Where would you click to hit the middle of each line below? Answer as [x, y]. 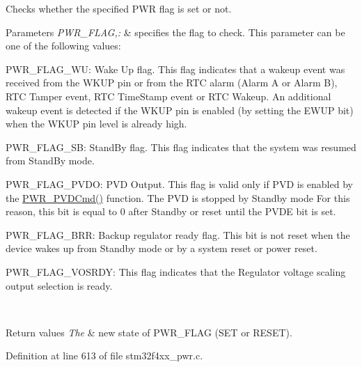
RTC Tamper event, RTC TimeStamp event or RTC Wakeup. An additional [168, 96]
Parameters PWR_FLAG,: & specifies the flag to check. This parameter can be [175, 32]
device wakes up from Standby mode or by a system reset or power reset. [162, 248]
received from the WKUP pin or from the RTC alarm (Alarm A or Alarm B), [172, 83]
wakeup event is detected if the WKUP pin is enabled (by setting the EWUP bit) [180, 110]
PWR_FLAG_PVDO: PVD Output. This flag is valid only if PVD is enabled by [179, 183]
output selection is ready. [59, 285]
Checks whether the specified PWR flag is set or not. [119, 8]
